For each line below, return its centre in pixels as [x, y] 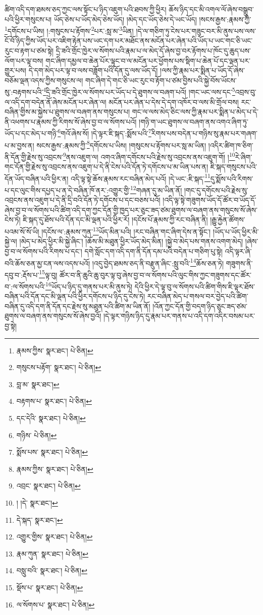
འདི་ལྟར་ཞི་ [238, 251]
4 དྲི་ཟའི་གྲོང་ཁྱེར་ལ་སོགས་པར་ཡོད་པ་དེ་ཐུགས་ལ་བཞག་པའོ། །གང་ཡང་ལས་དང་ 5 [139, 91]
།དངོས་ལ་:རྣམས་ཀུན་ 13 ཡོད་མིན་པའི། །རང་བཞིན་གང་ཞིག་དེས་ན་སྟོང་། [126, 231]
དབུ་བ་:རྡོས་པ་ [22, 274]
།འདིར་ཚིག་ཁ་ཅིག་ [231, 145]
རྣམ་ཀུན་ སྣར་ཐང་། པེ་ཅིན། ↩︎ [52, 553]
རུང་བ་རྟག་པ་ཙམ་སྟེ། [29, 51]
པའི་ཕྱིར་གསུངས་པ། [28, 19]
